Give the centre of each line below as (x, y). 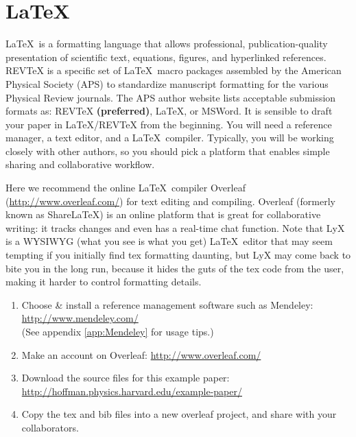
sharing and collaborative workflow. (80, 164)
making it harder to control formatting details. (104, 282)
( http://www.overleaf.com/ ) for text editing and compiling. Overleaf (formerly (170, 201)
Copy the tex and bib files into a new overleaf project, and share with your (179, 414)
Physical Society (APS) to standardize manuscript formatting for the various (167, 83)
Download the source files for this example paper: (126, 378)
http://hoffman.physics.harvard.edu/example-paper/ (132, 391)
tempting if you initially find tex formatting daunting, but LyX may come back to (178, 255)
